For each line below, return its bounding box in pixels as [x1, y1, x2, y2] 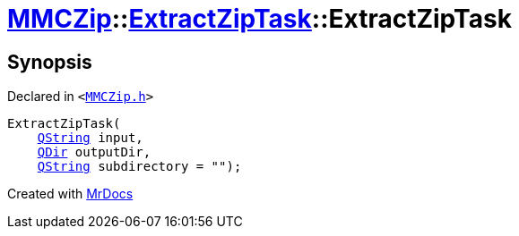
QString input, [37, 131, 143, 146]
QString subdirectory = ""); [37, 159, 242, 174]
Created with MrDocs [7, 186, 134, 202]
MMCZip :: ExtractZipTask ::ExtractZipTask [7, 4, 512, 34]
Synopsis [7, 50, 92, 73]
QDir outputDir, [37, 145, 151, 160]
